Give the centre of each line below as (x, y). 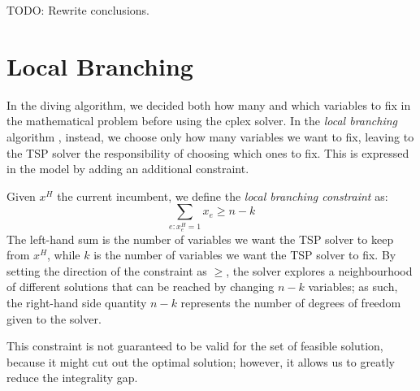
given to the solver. (54, 318)
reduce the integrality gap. (72, 378)
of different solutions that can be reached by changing (141, 287)
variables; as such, (353, 287)
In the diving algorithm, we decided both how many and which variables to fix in (209, 104)
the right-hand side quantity (77, 302)
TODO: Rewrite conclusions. (78, 10)
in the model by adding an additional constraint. (128, 169)
